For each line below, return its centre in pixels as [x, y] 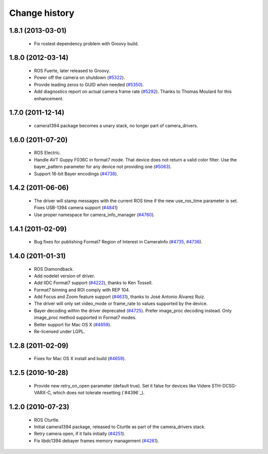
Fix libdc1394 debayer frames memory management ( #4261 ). [97, 441]
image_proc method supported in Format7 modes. [85, 317]
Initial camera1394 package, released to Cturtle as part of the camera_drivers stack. [120, 427]
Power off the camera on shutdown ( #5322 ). [79, 77]
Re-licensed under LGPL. [60, 332]
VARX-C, [43, 393]
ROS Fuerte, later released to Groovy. [72, 71]
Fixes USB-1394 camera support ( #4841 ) [76, 208]
